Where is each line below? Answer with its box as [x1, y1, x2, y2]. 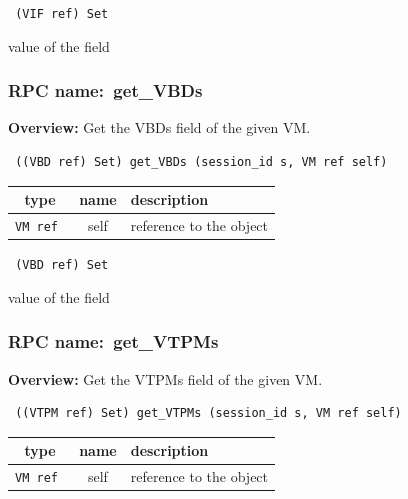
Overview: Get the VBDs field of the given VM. [8, 117, 311, 138]
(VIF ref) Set [15, 7, 109, 21]
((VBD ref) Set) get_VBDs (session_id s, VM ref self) [15, 155, 388, 170]
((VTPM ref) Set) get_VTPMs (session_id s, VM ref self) [15, 406, 402, 421]
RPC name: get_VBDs [8, 78, 203, 103]
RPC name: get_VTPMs [8, 329, 219, 354]
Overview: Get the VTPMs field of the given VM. [8, 368, 323, 389]
